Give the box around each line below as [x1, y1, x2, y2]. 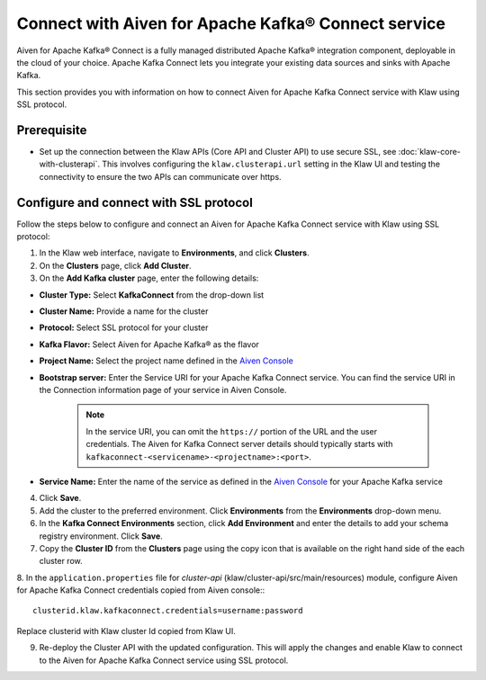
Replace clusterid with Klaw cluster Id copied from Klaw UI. [16, 625, 236, 636]
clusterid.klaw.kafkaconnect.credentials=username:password [32, 605, 303, 616]
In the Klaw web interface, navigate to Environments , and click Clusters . [39, 247, 310, 258]
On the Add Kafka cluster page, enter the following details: [39, 273, 259, 283]
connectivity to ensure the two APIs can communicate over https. [39, 171, 283, 182]
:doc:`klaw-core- [398, 147, 461, 157]
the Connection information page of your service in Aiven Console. [39, 385, 287, 395]
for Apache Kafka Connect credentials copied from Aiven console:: [16, 585, 265, 595]
